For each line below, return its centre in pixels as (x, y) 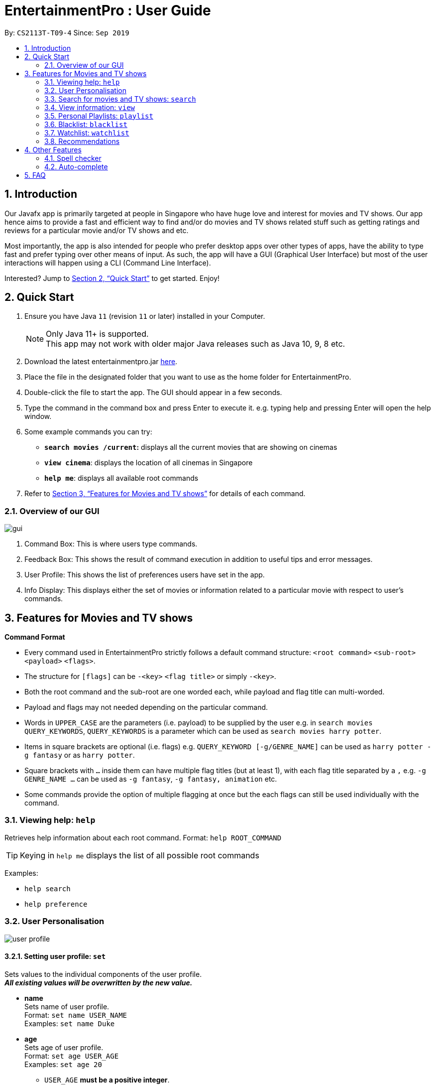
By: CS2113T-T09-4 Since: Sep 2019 (67, 32)
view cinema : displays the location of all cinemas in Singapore (149, 463)
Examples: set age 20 (63, 1064)
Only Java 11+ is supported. (97, 334)
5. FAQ (35, 175)
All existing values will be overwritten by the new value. (99, 982)
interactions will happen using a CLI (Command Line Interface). (108, 263)
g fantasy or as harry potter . (80, 755)
